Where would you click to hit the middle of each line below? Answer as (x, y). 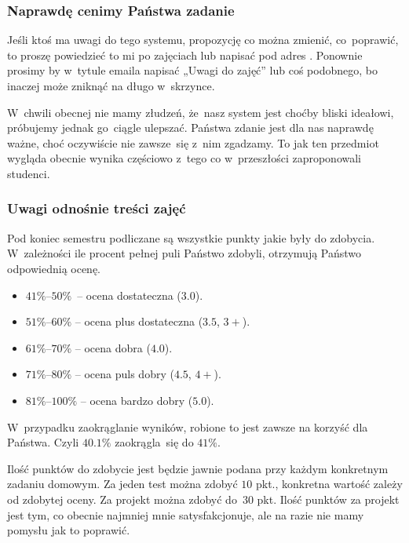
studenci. (29, 173)
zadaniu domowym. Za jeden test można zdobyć (122, 484)
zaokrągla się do (154, 442)
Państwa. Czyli (43, 442)
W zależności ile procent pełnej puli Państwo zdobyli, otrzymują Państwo (184, 253)
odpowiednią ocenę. (54, 268)
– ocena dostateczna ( (129, 295)
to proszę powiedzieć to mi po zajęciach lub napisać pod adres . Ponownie (185, 55)
